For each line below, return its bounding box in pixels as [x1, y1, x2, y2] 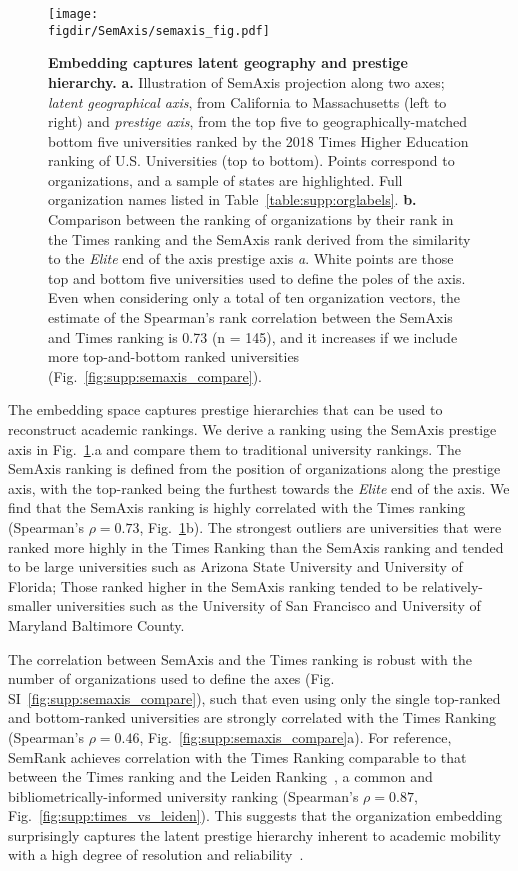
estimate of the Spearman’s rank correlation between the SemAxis [48, 307, 453, 328]
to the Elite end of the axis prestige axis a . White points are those [48, 248, 454, 269]
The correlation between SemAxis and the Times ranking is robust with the [8, 648, 473, 669]
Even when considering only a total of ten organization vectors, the [48, 287, 460, 308]
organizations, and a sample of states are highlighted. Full [48, 169, 403, 190]
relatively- [421, 575, 484, 596]
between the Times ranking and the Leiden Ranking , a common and [8, 766, 433, 787]
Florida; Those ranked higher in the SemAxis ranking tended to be [8, 575, 418, 596]
